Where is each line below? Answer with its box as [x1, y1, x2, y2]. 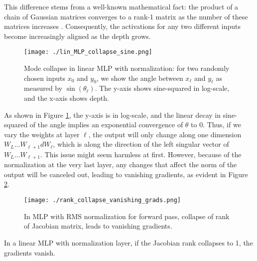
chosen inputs [24, 72, 65, 83]
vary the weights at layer [4, 129, 80, 139]
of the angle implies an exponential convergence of [29, 119, 183, 130]
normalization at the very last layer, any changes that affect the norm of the [4, 159, 237, 170]
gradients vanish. [4, 247, 55, 258]
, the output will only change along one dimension [88, 129, 242, 139]
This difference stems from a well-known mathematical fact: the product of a [4, 1, 239, 11]
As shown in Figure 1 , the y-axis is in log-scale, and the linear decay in [4, 109, 221, 120]
